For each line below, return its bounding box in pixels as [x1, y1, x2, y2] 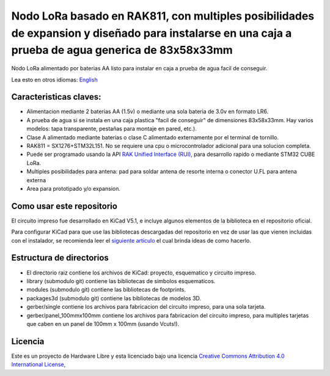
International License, [11, 361, 66, 368]
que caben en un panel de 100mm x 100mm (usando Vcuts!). [26, 320, 180, 327]
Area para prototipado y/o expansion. [26, 185, 120, 192]
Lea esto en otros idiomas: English [11, 76, 98, 83]
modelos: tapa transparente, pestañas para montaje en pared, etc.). [26, 125, 197, 133]
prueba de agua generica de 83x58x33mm [11, 43, 233, 57]
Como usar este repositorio [11, 201, 117, 211]
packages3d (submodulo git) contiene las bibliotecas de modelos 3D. [26, 294, 202, 302]
